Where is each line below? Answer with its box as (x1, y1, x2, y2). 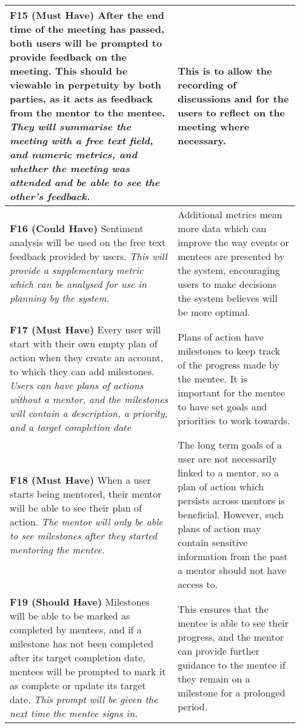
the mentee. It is (178, 371, 247, 386)
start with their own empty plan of (10, 336, 158, 350)
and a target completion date (10, 420, 131, 434)
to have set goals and (178, 399, 267, 413)
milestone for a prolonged (178, 685, 285, 700)
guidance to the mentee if (178, 657, 285, 672)
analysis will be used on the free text (10, 235, 166, 249)
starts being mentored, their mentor (10, 486, 162, 501)
